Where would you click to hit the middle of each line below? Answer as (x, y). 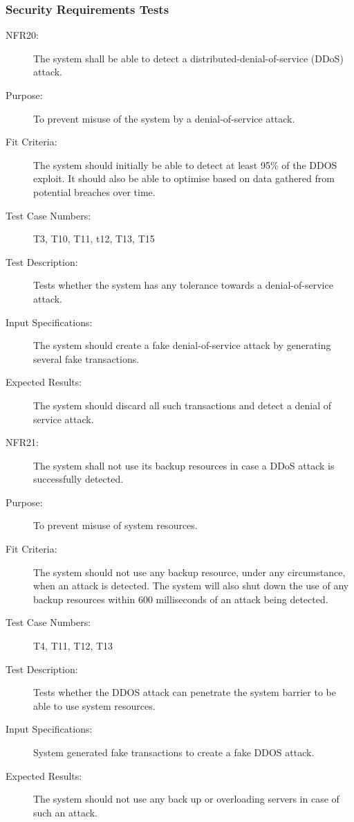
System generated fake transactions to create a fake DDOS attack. (174, 752)
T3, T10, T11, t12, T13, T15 (94, 239)
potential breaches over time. (94, 191)
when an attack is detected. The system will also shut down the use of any (191, 586)
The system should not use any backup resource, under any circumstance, (189, 572)
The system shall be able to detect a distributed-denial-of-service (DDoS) (188, 58)
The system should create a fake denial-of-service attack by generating (182, 345)
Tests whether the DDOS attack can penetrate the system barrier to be (185, 692)
